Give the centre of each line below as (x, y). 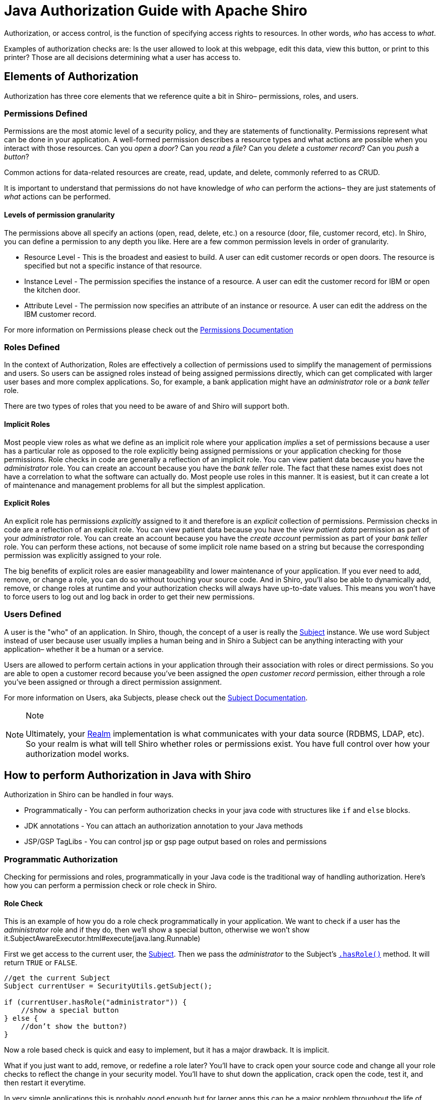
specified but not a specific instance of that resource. (113, 265)
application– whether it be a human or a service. (84, 649)
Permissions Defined (46, 113)
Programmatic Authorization (61, 859)
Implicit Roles (27, 424)
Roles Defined (32, 347)
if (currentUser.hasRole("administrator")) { (96, 1002)
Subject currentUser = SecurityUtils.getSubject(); (108, 986)
